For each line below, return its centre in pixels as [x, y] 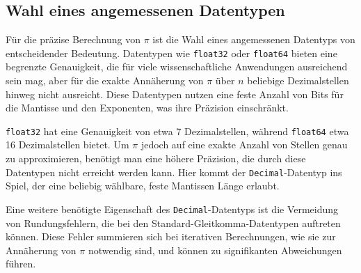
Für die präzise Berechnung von [73, 39]
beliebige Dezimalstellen [298, 80]
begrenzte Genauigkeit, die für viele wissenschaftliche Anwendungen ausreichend [177, 67]
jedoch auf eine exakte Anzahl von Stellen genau [244, 145]
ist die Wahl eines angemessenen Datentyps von [254, 39]
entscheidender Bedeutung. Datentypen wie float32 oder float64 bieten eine [171, 53]
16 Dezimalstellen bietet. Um [67, 145]
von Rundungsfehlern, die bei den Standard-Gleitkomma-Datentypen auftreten [173, 223]
